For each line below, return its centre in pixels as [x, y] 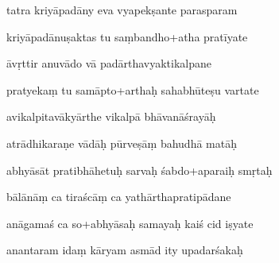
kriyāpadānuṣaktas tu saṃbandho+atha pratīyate [127, 36]
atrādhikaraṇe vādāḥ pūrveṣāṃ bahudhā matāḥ [122, 143]
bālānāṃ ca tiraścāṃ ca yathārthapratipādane [119, 197]
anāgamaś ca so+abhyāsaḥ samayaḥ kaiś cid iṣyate [130, 223]
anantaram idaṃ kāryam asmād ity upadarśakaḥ [125, 250]
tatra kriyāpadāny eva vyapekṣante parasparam [122, 10]
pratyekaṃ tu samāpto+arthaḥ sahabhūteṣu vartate [133, 89]
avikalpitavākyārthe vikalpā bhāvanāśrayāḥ [111, 116]
